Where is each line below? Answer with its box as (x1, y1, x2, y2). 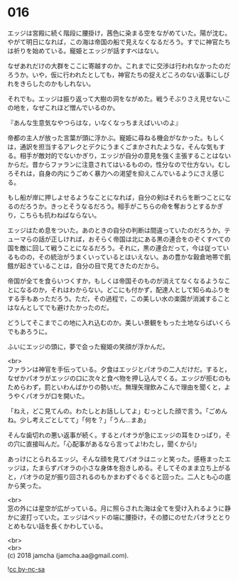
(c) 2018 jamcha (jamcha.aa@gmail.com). (7, 551, 129, 559)
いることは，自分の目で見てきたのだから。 (38, 261, 163, 270)
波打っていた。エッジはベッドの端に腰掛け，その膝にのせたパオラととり (19, 512, 231, 521)
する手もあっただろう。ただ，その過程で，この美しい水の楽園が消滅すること (7, 294, 231, 303)
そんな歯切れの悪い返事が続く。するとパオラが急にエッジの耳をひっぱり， (7, 431, 225, 439)
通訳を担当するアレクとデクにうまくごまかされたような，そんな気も (19, 142, 219, 151)
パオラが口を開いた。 (26, 392, 89, 400)
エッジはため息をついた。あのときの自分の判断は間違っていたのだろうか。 (7, 225, 225, 235)
